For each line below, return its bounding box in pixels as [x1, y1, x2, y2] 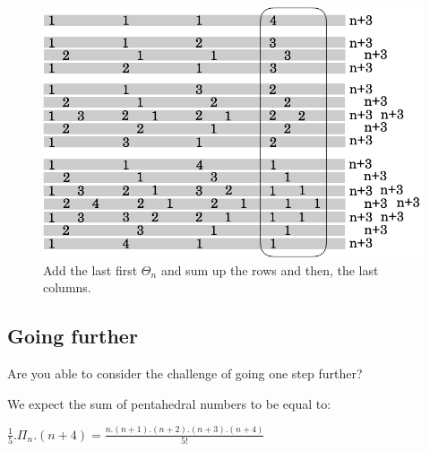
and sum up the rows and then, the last [160, 260, 379, 279]
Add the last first [43, 260, 138, 279]
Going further [7, 322, 138, 350]
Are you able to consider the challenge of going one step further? [7, 364, 363, 383]
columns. [43, 278, 91, 297]
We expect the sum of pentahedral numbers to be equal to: [7, 394, 331, 412]
